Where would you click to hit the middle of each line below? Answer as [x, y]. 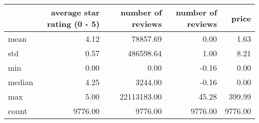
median [21, 82]
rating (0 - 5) [73, 24]
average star [75, 12]
